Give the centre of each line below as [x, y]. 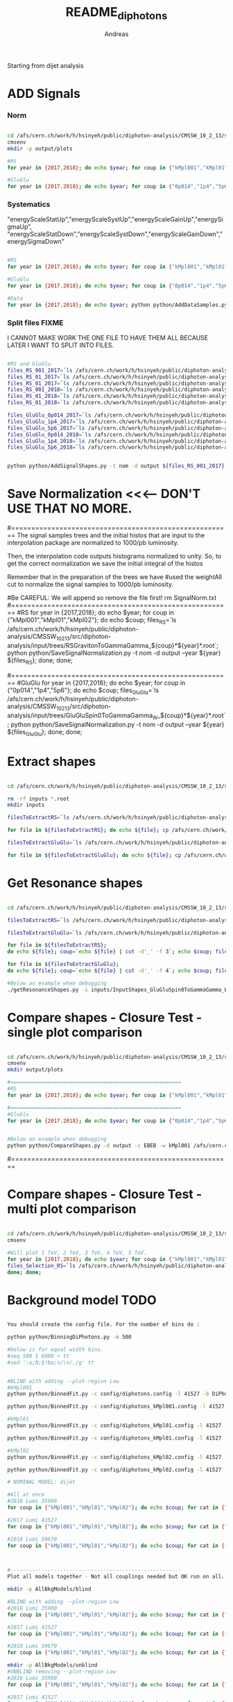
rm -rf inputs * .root [38, 799]
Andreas [116, 34]
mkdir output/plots [35, 1070]
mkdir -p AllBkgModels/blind [49, 1590]
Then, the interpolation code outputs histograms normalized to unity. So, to [114, 556]
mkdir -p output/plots [40, 149]
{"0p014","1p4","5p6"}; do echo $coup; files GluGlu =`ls [83, 691]
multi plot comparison [72, 1209]
